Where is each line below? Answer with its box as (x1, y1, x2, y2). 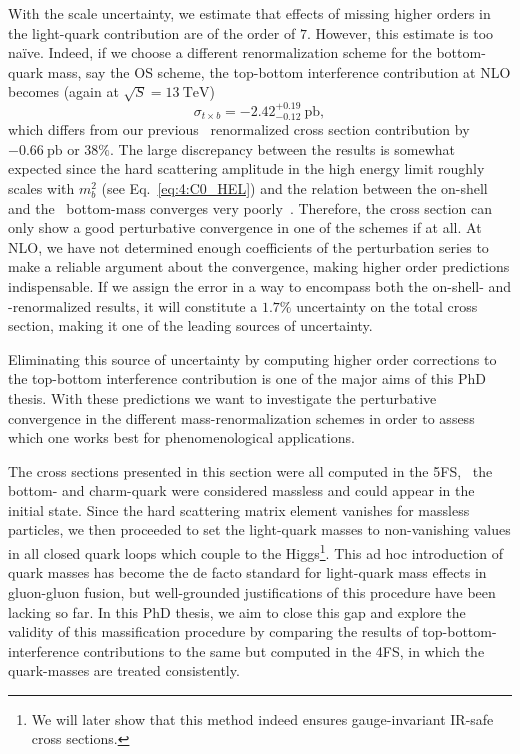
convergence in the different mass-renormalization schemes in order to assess (8, 407, 475, 428)
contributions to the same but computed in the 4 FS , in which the (83, 640, 485, 661)
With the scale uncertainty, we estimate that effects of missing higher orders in (8, 3, 491, 23)
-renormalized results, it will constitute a (8, 295, 258, 316)
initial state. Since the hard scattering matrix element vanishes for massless (8, 499, 470, 520)
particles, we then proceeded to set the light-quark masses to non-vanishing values (8, 519, 511, 540)
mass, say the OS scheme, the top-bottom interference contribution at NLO (47, 61, 511, 82)
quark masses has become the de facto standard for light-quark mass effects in (8, 562, 487, 583)
